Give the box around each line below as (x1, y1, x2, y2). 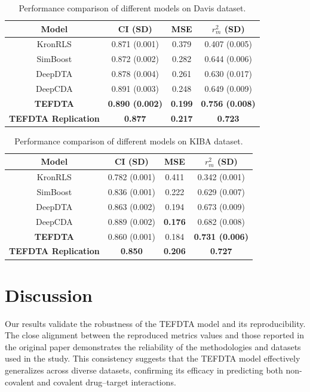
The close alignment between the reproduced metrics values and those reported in (5, 329, 304, 341)
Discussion (5, 282, 93, 307)
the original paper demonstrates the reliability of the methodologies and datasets (5, 340, 301, 353)
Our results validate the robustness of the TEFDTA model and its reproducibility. (5, 317, 306, 329)
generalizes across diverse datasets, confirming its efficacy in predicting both (5, 364, 283, 376)
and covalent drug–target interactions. (37, 375, 176, 388)
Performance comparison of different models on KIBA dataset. (14, 134, 243, 147)
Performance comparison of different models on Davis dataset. (19, 2, 246, 14)
